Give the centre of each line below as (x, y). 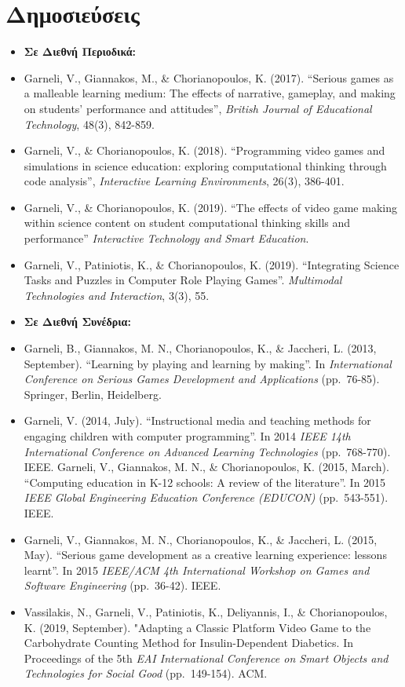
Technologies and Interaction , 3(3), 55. (117, 295)
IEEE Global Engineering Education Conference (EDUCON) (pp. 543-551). (206, 497)
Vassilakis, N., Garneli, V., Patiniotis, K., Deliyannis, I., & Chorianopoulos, (206, 611)
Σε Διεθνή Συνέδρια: (77, 322)
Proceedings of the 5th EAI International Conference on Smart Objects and (206, 658)
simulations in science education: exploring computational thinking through (205, 165)
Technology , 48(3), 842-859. (89, 124)
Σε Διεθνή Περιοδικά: (80, 51)
